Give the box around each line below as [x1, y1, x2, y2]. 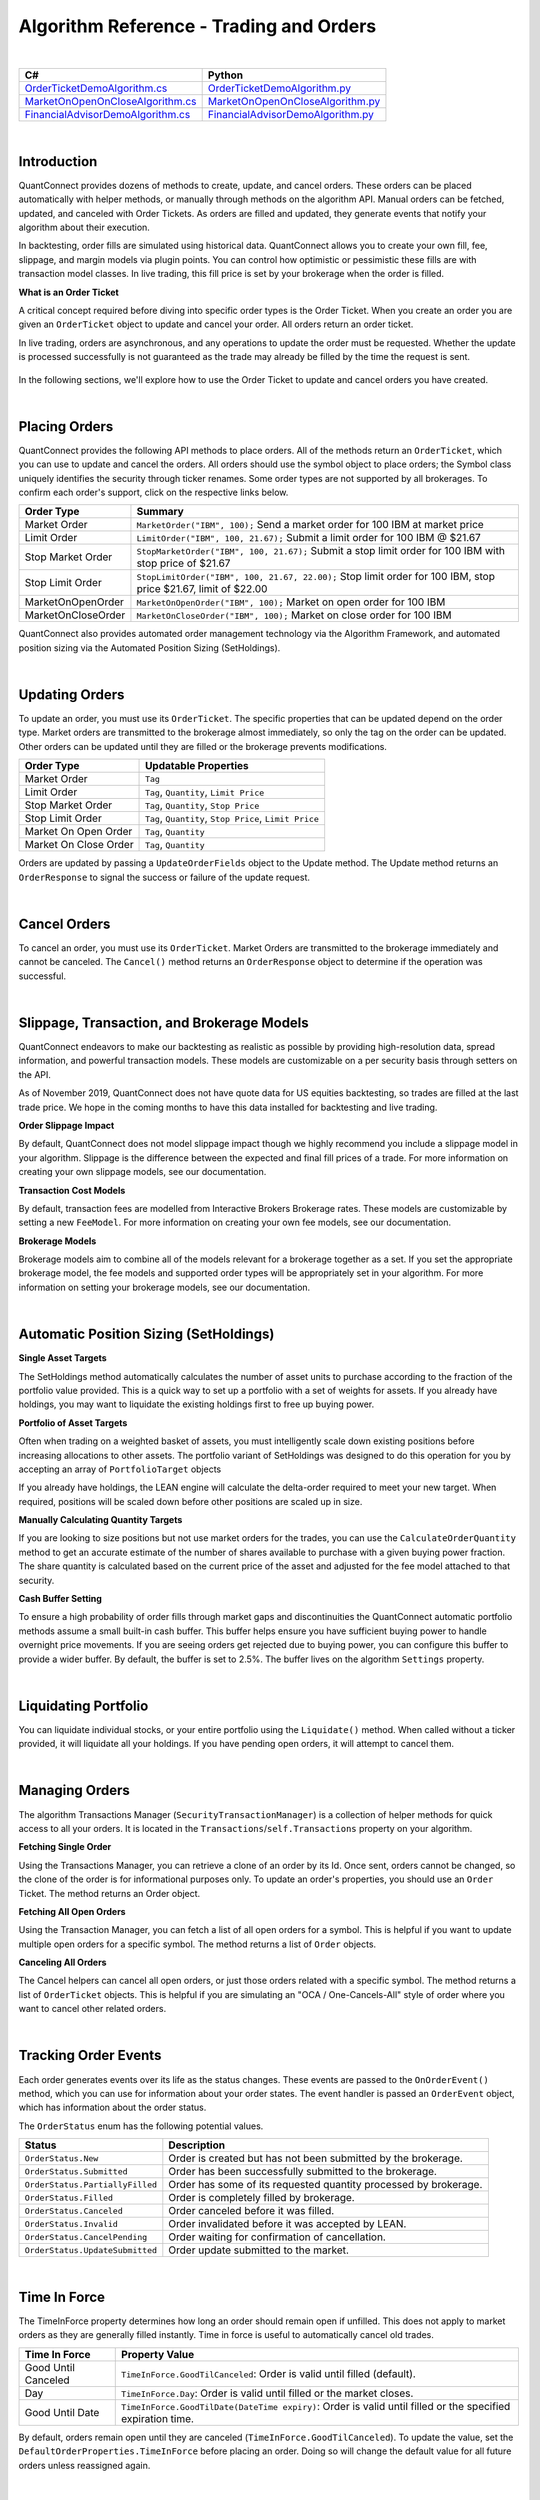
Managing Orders [18, 1782, 130, 1799]
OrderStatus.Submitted [24, 2166, 129, 2177]
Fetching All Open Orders [18, 1905, 126, 1917]
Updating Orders [18, 686, 125, 703]
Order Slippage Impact [18, 1119, 115, 1131]
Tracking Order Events [18, 2047, 162, 2064]
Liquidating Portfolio [18, 1697, 149, 1714]
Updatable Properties [145, 759, 249, 773]
